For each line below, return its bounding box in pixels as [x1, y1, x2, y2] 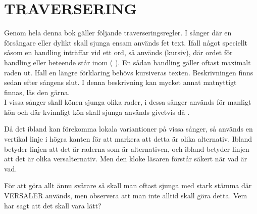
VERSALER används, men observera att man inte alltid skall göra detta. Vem [4, 190, 247, 201]
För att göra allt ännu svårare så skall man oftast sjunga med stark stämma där [4, 180, 252, 191]
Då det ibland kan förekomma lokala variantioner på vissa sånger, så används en [4, 123, 253, 134]
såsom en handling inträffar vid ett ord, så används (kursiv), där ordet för [4, 47, 233, 58]
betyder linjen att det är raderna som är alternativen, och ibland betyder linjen [4, 143, 249, 154]
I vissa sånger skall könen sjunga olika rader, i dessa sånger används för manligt [4, 97, 251, 107]
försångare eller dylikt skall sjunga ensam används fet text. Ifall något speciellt [4, 37, 248, 48]
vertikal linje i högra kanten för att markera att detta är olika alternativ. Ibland [4, 134, 252, 144]
